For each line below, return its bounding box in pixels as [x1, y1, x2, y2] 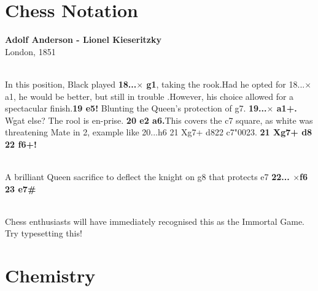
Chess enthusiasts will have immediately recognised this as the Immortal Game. [5, 214, 304, 227]
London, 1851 [5, 45, 56, 58]
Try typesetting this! [5, 227, 82, 240]
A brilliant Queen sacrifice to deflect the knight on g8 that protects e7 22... [5, 170, 290, 183]
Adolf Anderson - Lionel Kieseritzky [5, 33, 162, 46]
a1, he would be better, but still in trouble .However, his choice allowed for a [5, 89, 294, 102]
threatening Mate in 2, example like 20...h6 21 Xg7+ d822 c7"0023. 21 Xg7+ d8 [5, 126, 312, 138]
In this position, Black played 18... [5, 77, 137, 90]
